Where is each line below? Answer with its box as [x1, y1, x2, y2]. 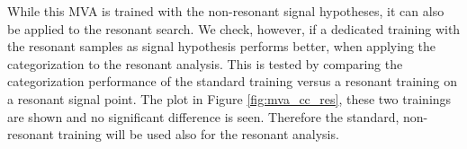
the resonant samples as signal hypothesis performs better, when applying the [7, 37, 436, 56]
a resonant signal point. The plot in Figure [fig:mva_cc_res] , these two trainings [7, 89, 452, 108]
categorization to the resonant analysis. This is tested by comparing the [7, 54, 403, 73]
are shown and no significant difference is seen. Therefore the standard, [7, 107, 400, 126]
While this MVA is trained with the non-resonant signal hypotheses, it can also [7, 2, 445, 20]
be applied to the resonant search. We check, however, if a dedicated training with [7, 19, 461, 38]
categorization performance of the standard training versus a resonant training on [7, 72, 457, 91]
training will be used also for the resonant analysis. [58, 125, 339, 144]
